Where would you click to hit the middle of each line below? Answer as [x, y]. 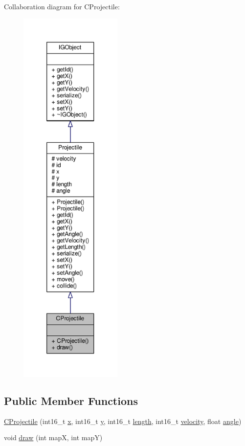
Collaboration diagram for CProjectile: [62, 6]
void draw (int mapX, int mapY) [53, 437]
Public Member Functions [71, 400]
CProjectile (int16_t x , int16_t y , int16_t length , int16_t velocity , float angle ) [123, 421]
